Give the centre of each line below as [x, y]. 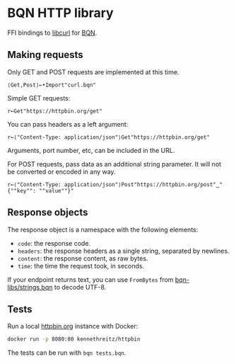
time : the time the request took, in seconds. [81, 266]
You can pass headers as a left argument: [68, 124]
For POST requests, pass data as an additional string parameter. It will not [114, 164]
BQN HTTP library [61, 13]
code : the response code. [54, 243]
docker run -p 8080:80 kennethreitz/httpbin [74, 339]
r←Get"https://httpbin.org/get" [55, 111]
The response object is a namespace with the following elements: [103, 229]
